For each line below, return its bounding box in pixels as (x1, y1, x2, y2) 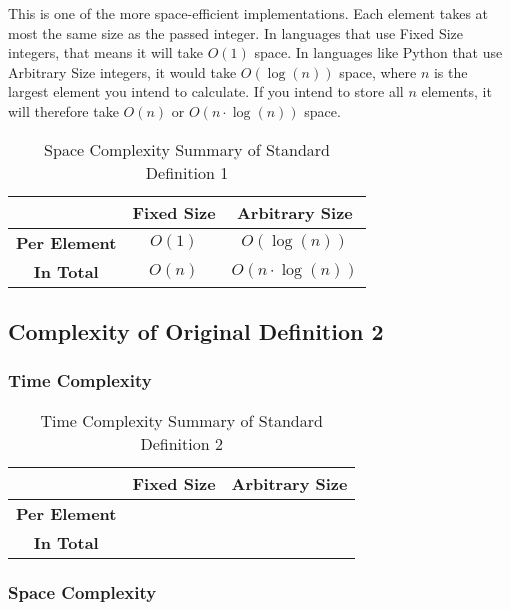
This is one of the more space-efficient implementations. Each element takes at (8, 3, 489, 23)
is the (433, 61, 468, 82)
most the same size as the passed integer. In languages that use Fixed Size (8, 22, 463, 43)
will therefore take (8, 100, 119, 121)
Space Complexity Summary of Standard (44, 137, 331, 161)
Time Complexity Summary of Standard (40, 408, 323, 432)
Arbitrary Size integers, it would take (8, 61, 237, 82)
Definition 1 (145, 160, 229, 184)
